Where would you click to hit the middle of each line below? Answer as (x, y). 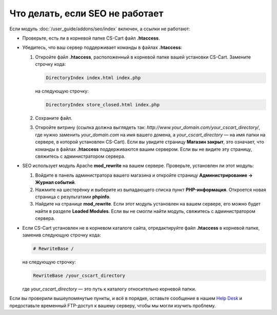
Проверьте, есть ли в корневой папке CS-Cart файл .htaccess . (91, 38)
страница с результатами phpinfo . (73, 197)
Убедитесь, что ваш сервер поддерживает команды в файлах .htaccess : (102, 48)
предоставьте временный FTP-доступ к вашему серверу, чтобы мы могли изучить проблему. (113, 305)
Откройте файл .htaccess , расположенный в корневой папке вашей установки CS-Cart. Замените (143, 57)
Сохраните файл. (54, 118)
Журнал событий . (56, 182)
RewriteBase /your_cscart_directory (79, 275)
